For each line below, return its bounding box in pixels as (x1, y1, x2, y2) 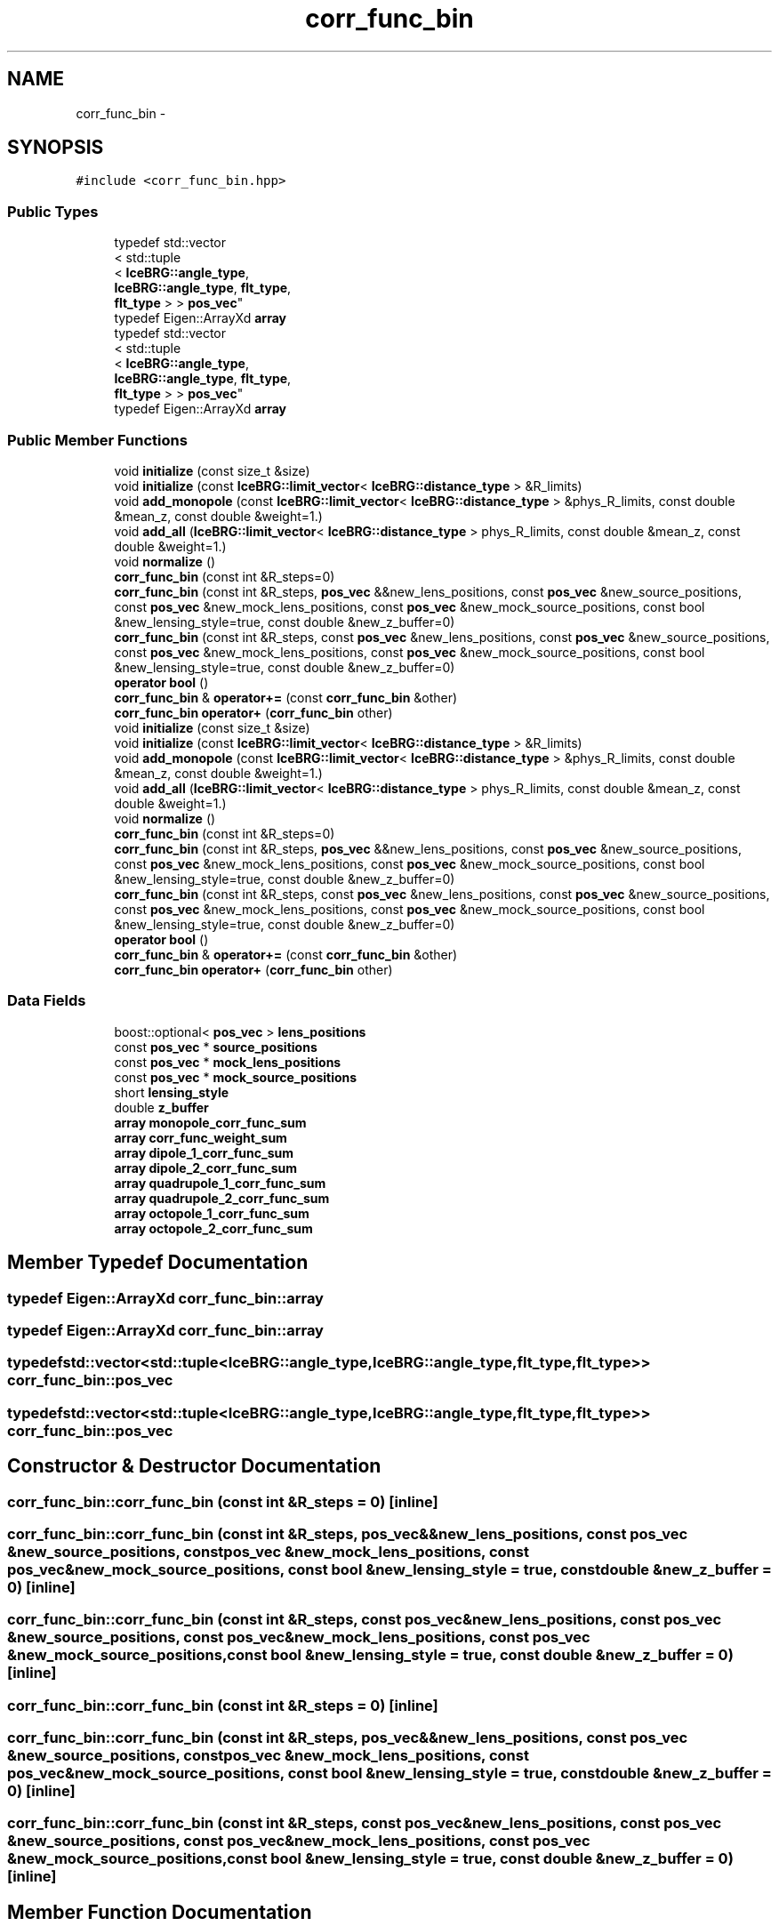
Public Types (7, 202, 99, 221)
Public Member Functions (7, 430, 188, 449)
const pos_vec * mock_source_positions (114, 1069, 357, 1085)
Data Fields (7, 991, 86, 1010)
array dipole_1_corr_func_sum (114, 1144, 293, 1160)
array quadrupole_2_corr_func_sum (114, 1190, 330, 1206)
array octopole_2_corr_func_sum (114, 1220, 313, 1236)
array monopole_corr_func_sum (114, 1114, 307, 1130)
